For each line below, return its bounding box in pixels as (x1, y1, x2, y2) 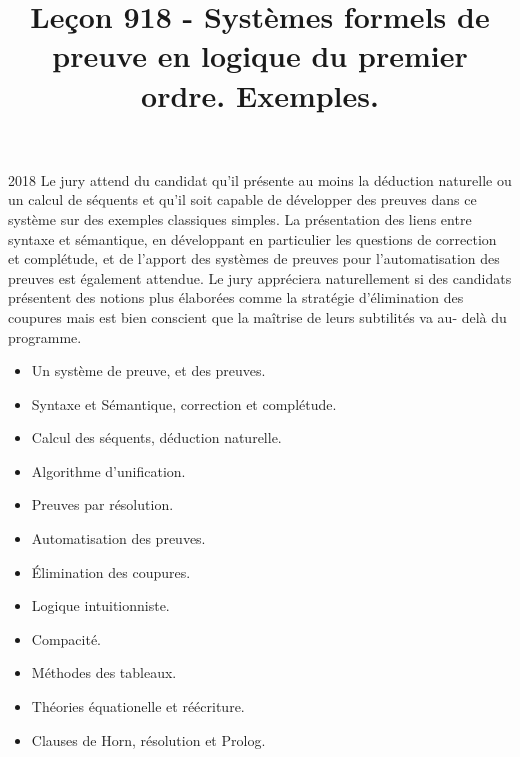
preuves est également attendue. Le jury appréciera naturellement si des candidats (8, 267, 512, 288)
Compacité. (31, 628, 102, 649)
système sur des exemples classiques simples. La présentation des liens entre (8, 208, 472, 229)
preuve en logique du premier (52, 35, 468, 76)
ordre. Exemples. (141, 74, 379, 115)
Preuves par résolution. (31, 494, 174, 515)
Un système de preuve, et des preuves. (31, 360, 266, 381)
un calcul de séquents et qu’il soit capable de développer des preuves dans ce (8, 189, 477, 210)
